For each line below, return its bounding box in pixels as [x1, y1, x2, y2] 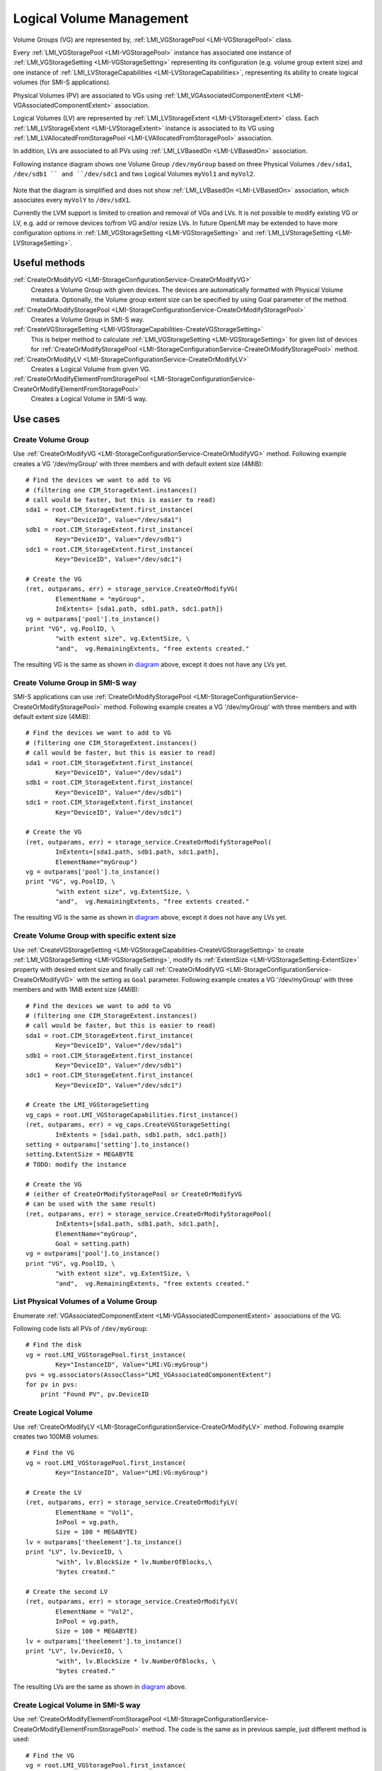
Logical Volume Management [13, 11, 189, 26]
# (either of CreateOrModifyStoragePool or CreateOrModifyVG [25, 1190, 242, 1198]
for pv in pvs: [25, 1381, 79, 1388]
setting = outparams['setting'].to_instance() [25, 1141, 190, 1149]
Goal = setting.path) [55, 1240, 131, 1247]
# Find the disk [25, 1341, 82, 1349]
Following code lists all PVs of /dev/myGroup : [13, 1325, 149, 1333]
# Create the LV [25, 1488, 82, 1496]
